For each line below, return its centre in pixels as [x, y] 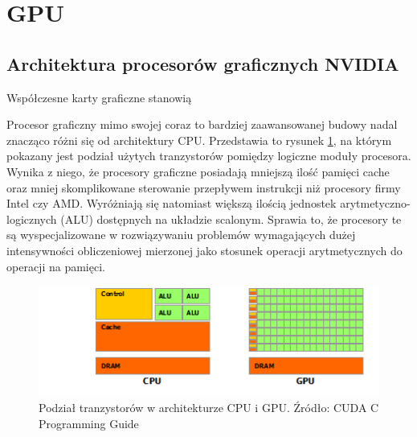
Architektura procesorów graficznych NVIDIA [203, 63]
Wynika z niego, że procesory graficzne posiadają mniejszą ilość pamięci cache [198, 171]
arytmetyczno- [375, 203]
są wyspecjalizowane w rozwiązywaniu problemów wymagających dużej [181, 235]
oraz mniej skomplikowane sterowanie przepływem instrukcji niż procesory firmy [204, 187]
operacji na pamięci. [56, 266]
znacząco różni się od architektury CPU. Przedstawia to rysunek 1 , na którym [199, 140]
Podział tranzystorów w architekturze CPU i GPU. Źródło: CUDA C [209, 408]
